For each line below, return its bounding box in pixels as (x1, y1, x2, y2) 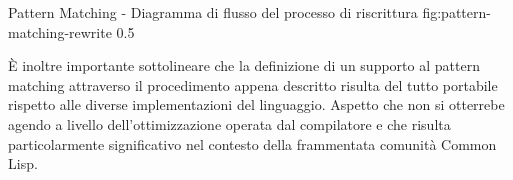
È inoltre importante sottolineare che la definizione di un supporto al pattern (8, 55, 480, 76)
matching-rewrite (8, 21, 112, 42)
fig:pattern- (422, 2, 491, 22)
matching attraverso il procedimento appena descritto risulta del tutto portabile (8, 74, 498, 95)
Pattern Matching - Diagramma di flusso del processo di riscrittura (8, 2, 418, 22)
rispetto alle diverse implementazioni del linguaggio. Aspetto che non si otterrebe (8, 94, 505, 115)
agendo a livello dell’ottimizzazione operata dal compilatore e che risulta (8, 113, 451, 134)
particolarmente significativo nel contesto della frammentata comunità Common (8, 133, 497, 154)
